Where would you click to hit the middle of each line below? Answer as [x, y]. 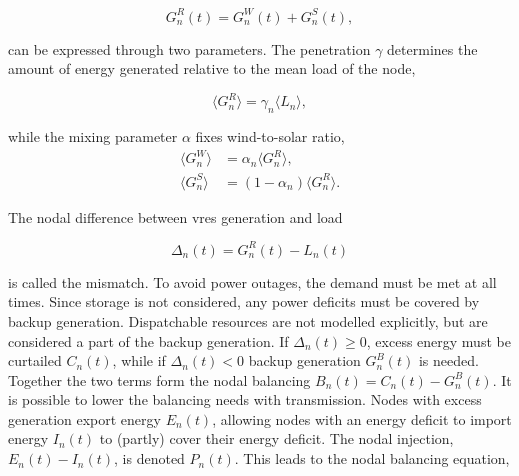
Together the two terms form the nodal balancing [159, 379]
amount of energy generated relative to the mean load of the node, [212, 68]
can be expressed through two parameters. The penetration [189, 48]
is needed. [448, 360]
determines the [432, 48]
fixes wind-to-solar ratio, [270, 135]
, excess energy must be [438, 340]
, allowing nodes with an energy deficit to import [362, 418]
